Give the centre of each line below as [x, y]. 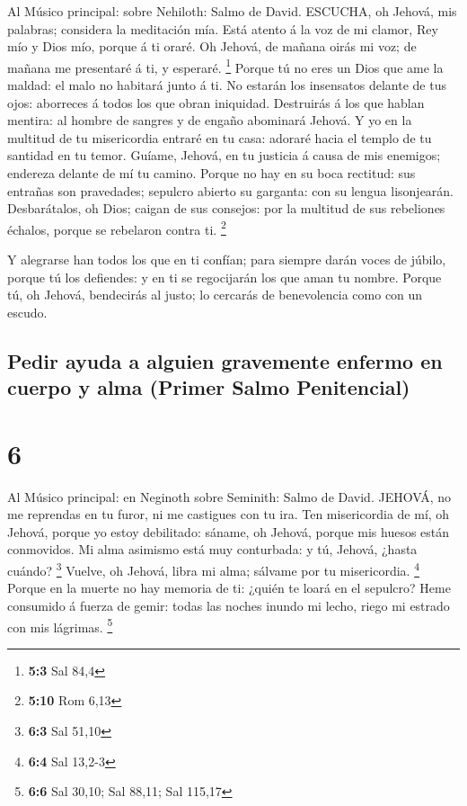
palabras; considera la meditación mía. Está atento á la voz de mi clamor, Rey [223, 28]
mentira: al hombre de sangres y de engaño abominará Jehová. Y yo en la [210, 120]
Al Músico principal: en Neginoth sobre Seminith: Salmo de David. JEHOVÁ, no [229, 496]
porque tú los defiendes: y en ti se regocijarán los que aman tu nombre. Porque [225, 277]
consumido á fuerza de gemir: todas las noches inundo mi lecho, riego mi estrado [229, 605]
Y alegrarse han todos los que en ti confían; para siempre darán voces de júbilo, [227, 260]
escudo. [27, 312]
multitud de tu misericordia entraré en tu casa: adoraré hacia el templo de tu [220, 137]
